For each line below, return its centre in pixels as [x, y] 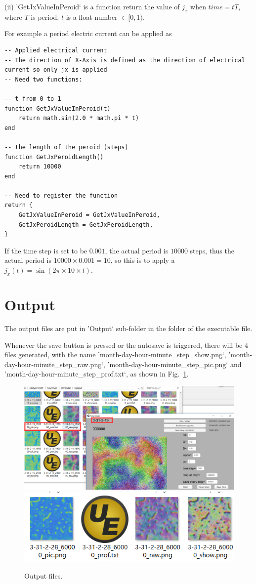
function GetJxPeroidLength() [54, 157]
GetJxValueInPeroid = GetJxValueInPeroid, [89, 215]
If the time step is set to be [46, 250]
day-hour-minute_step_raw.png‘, [55, 364]
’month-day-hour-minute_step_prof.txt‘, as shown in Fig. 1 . [97, 374]
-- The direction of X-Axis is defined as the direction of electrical [125, 60]
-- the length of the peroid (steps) [66, 147]
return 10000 [40, 167]
